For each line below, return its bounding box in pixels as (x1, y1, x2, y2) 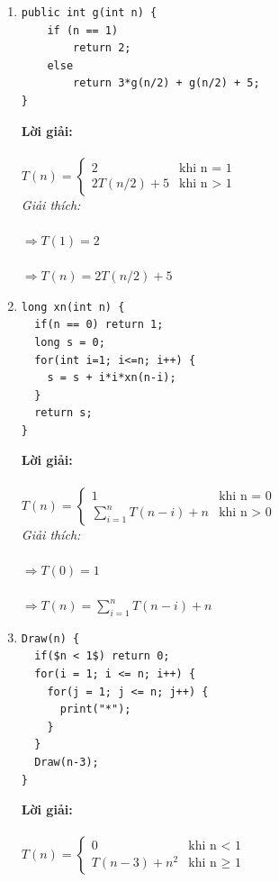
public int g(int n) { (21, 6, 157, 19)
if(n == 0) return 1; (34, 318, 164, 332)
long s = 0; (34, 335, 105, 349)
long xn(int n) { (21, 300, 125, 314)
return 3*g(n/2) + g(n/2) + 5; (73, 77, 260, 90)
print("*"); (59, 703, 131, 716)
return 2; (73, 41, 131, 55)
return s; (34, 406, 93, 420)
